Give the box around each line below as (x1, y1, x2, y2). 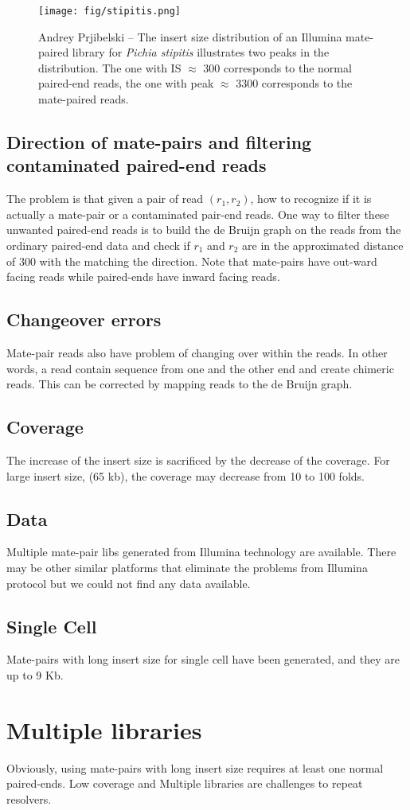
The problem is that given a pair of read (6, 190, 204, 207)
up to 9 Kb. (6, 666, 64, 683)
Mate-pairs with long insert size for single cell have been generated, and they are (6, 651, 400, 668)
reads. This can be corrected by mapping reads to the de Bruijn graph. (6, 376, 353, 392)
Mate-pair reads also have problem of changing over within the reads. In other (6, 344, 388, 360)
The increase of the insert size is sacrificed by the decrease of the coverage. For (6, 451, 390, 468)
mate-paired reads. (38, 91, 129, 107)
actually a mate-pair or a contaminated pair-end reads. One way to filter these (6, 205, 389, 222)
